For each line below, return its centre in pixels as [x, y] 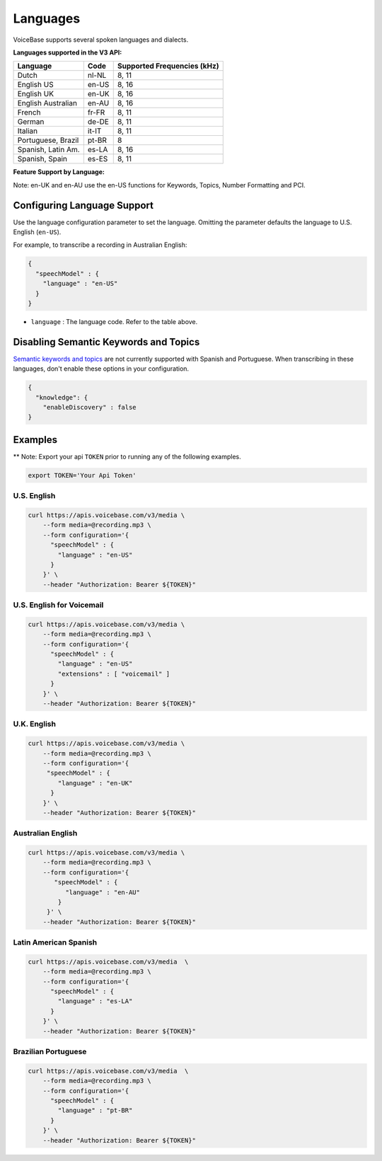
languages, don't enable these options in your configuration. [101, 369]
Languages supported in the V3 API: [68, 52]
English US [35, 85]
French [29, 112]
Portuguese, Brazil [48, 140]
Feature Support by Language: [59, 172]
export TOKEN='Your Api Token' [82, 475]
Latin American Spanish [55, 942]
